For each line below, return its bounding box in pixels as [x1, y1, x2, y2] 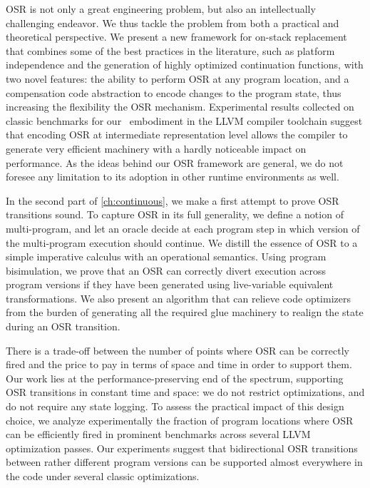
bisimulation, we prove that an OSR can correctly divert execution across [6, 263, 326, 278]
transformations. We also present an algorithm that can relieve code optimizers [6, 290, 351, 305]
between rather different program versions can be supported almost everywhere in [6, 454, 363, 469]
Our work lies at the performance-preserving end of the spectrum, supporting [6, 370, 344, 385]
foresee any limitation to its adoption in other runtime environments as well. [6, 169, 339, 184]
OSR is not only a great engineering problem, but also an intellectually [6, 1, 316, 16]
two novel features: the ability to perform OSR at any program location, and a [6, 71, 349, 86]
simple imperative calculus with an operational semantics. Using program [6, 249, 327, 264]
